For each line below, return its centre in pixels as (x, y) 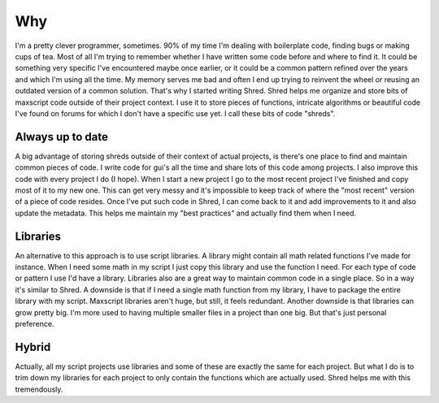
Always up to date (62, 137)
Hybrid (33, 347)
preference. (35, 324)
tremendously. (39, 389)
